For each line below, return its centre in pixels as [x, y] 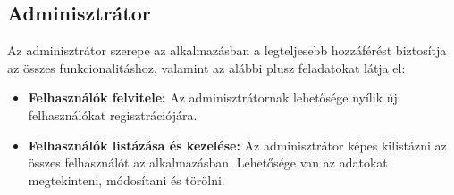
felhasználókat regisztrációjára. [113, 114]
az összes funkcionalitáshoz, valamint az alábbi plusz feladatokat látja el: [206, 67]
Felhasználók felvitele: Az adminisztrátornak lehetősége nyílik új [213, 97]
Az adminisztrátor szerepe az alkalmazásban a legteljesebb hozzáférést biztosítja [227, 50]
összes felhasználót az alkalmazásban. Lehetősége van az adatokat [208, 162]
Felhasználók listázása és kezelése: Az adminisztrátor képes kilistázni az [237, 145]
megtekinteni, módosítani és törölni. [126, 179]
